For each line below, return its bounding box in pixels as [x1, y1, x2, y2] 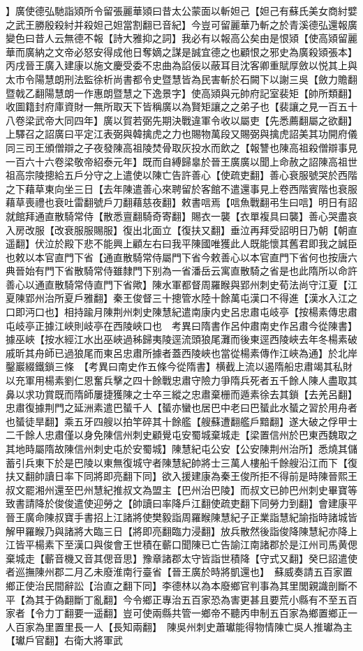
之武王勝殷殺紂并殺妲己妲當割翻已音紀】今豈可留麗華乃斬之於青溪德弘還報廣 [6, 17, 357, 31]
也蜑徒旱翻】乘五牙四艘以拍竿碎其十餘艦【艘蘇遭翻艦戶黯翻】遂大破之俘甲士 [6, 414, 357, 428]
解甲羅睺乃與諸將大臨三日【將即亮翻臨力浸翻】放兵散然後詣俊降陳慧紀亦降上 [6, 523, 357, 538]
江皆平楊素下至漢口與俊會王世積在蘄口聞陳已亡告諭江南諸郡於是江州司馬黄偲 [6, 537, 357, 552]
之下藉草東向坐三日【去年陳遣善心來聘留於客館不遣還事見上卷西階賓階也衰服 [6, 181, 357, 196]
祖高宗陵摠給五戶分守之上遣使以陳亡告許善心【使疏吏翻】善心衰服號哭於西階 [6, 168, 357, 182]
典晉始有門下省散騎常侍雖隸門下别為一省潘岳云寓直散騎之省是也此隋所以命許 [6, 263, 357, 278]
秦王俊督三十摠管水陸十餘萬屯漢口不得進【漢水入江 [112, 291, 348, 305]
